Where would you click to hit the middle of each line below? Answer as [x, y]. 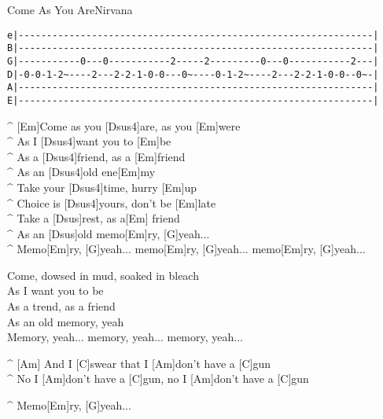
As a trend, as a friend [61, 306]
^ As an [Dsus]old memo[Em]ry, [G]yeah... [109, 233]
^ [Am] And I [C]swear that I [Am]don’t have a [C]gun [139, 363]
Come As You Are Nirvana [70, 9]
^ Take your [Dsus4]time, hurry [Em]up [102, 187]
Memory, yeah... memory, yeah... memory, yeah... [125, 337]
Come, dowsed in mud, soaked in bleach [103, 275]
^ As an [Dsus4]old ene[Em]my [81, 172]
